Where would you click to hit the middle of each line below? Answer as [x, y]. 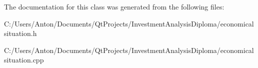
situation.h [20, 33]
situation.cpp [24, 60]
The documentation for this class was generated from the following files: [114, 6]
